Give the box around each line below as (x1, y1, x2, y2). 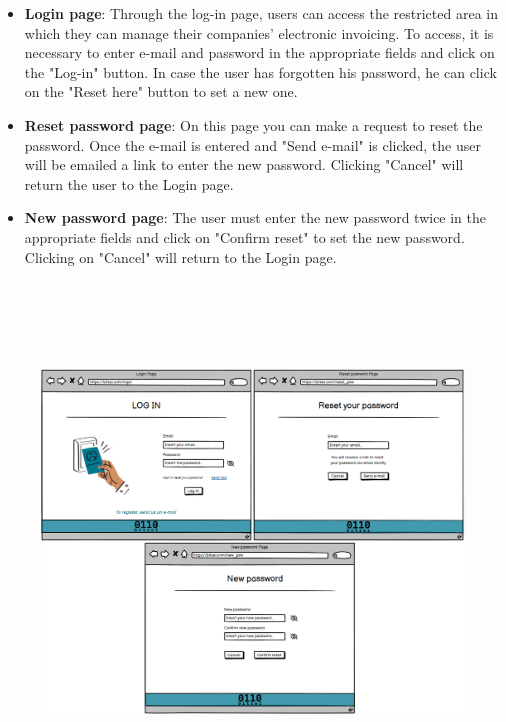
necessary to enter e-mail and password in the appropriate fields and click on (24, 42, 495, 63)
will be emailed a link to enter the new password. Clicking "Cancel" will (24, 154, 464, 175)
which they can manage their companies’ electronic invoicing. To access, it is (24, 22, 494, 43)
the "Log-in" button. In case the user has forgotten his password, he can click (24, 61, 497, 82)
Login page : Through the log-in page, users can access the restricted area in (24, 3, 498, 23)
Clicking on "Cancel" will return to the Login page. (24, 246, 337, 267)
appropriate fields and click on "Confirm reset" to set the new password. (24, 226, 465, 247)
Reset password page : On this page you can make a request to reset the (24, 114, 483, 135)
